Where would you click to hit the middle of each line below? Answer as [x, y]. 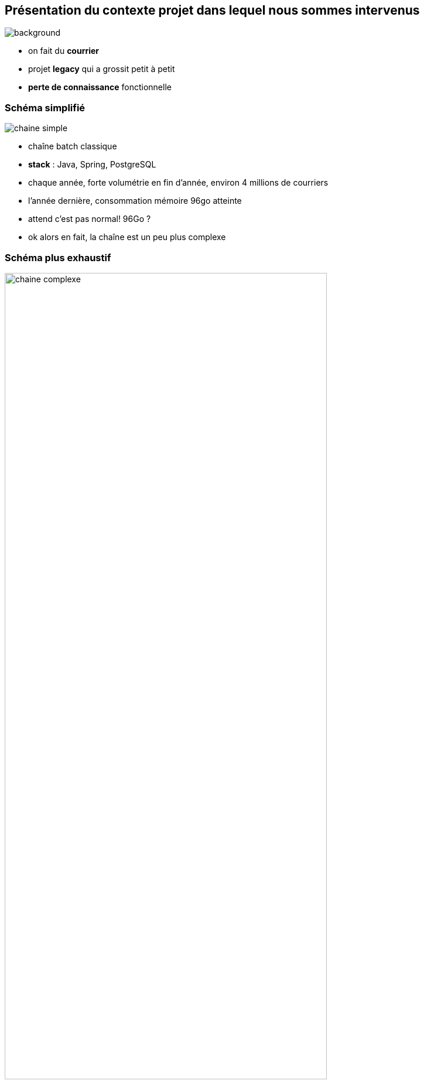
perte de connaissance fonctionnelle [100, 87]
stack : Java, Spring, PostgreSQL [92, 165]
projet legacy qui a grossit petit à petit [102, 69]
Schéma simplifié [45, 107]
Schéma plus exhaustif [58, 257]
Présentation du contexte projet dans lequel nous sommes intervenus [212, 10]
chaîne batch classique [73, 146]
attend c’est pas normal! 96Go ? [90, 219]
